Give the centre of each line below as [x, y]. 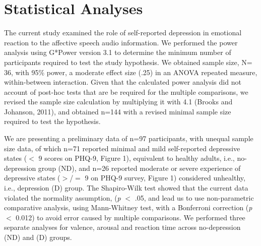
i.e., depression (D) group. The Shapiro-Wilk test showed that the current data [126, 188]
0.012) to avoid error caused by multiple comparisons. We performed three [130, 217]
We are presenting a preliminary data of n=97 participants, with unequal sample [129, 138]
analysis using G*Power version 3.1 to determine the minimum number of [118, 52]
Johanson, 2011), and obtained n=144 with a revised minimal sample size [118, 111]
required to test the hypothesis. [52, 121]
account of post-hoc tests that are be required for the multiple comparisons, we [126, 91]
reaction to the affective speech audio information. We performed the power [121, 42]
